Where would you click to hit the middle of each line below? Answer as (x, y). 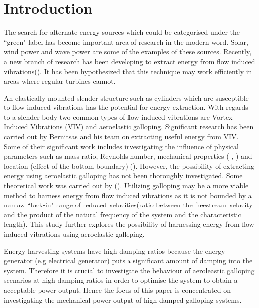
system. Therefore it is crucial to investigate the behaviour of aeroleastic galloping (129, 270)
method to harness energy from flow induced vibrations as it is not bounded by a (128, 195)
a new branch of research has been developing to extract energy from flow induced (129, 61)
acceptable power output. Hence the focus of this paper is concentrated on (117, 289)
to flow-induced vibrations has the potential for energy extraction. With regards (126, 107)
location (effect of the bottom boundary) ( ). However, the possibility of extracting (129, 165)
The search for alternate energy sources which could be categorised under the (122, 32)
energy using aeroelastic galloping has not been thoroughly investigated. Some (123, 175)
